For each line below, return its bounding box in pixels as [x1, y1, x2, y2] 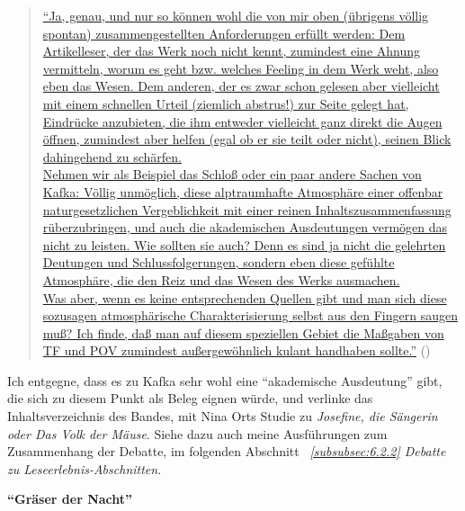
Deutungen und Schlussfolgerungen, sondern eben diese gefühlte [42, 253, 395, 272]
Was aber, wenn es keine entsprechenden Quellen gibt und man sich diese [42, 288, 447, 307]
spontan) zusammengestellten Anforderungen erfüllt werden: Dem [42, 23, 406, 42]
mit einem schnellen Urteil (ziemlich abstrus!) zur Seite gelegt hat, [42, 94, 409, 112]
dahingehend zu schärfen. [42, 147, 182, 166]
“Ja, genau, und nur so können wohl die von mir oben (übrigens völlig [42, 6, 429, 24]
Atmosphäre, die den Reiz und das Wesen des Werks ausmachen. [42, 270, 400, 289]
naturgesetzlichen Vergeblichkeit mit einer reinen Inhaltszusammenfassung [42, 200, 452, 219]
